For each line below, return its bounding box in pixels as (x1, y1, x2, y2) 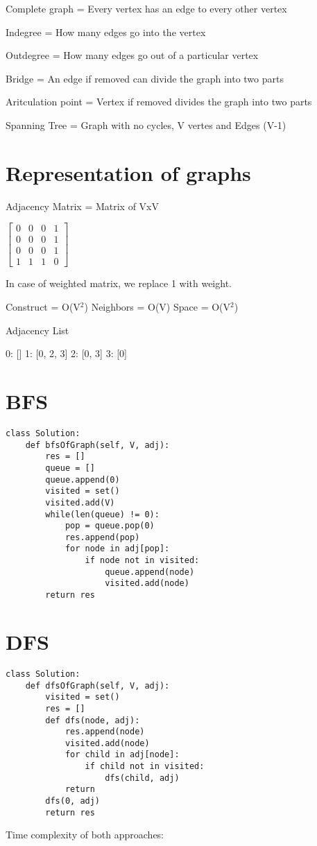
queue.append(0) (45, 474, 120, 485)
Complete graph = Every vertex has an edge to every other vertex (6, 1, 287, 15)
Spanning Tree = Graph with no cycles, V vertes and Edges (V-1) (6, 117, 286, 132)
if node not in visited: (85, 555, 200, 566)
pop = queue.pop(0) (65, 521, 155, 531)
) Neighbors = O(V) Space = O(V (84, 300, 231, 313)
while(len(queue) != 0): (45, 509, 160, 519)
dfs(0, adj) (45, 796, 101, 806)
